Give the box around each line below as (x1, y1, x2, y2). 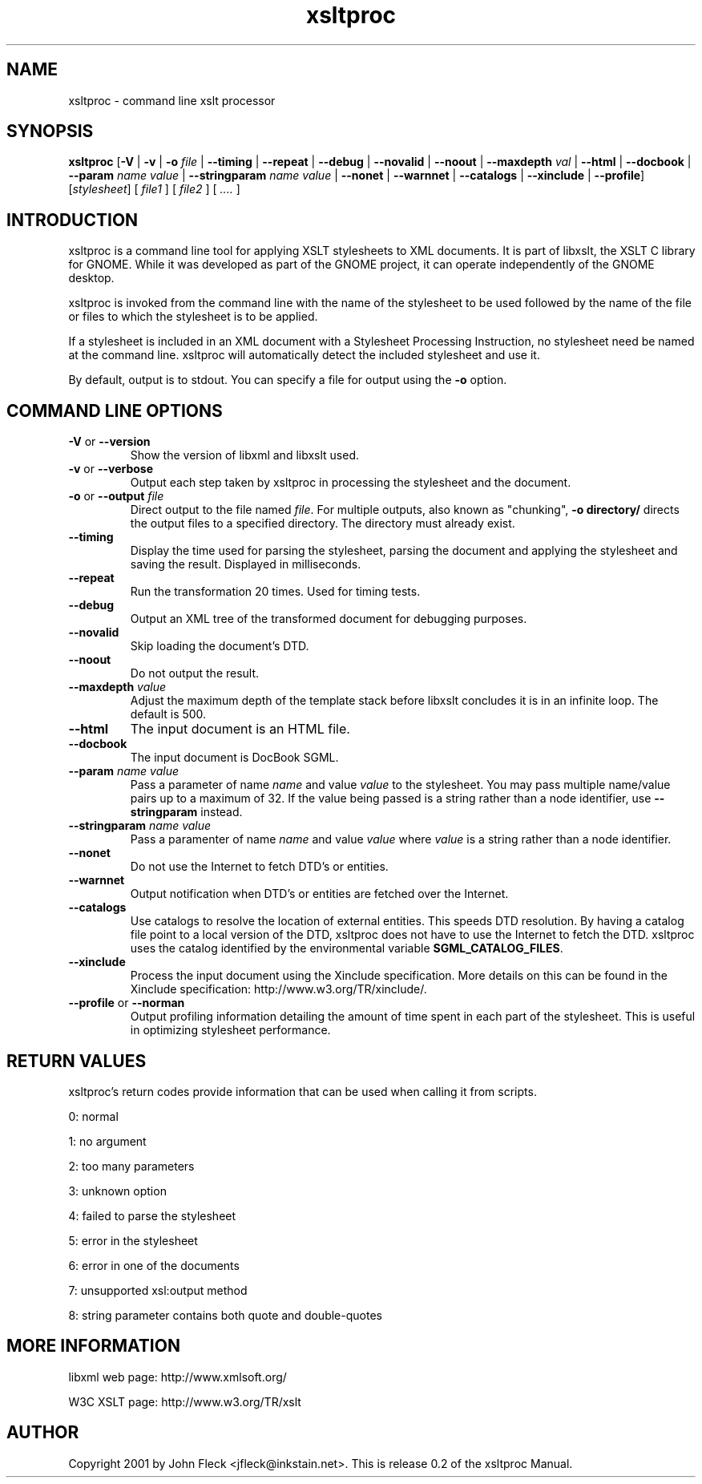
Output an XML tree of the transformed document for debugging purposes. (130, 612, 527, 626)
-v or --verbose (68, 462, 153, 476)
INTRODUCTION (6, 209, 139, 230)
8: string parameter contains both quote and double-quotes (68, 1308, 382, 1322)
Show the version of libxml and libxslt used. (130, 448, 360, 463)
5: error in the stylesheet (68, 1233, 198, 1247)
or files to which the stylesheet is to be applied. (68, 309, 318, 324)
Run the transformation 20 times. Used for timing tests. (130, 584, 421, 599)
